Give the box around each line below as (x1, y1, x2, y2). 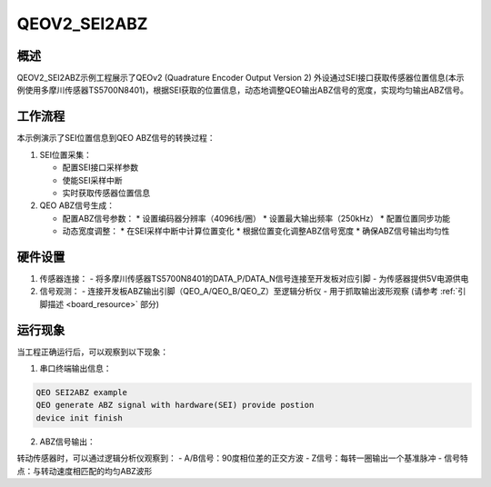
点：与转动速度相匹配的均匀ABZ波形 (16, 465, 153, 476)
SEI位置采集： (39, 149, 93, 160)
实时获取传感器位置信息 (62, 187, 150, 198)
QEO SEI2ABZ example (35, 387, 127, 398)
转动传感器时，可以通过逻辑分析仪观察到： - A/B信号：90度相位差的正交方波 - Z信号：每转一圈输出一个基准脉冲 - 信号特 (16, 452, 468, 463)
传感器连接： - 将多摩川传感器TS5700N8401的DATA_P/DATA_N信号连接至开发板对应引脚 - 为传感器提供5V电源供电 (39, 273, 469, 283)
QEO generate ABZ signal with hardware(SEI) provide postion (35, 400, 315, 411)
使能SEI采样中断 (62, 174, 123, 185)
